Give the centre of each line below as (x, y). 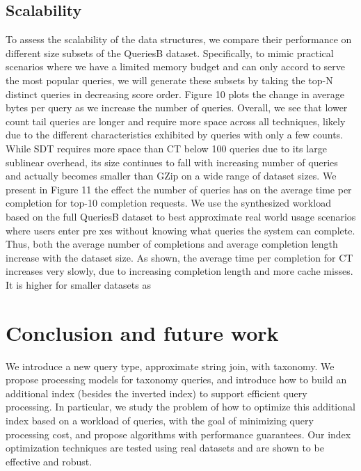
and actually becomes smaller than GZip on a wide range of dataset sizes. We (171, 176)
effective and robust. (49, 461)
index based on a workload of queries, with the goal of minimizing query (160, 420)
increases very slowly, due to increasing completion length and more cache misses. (179, 271)
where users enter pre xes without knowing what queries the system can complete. (180, 230)
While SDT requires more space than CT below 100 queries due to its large (166, 148)
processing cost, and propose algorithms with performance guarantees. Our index (178, 434)
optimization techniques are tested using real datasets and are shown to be (165, 448)
